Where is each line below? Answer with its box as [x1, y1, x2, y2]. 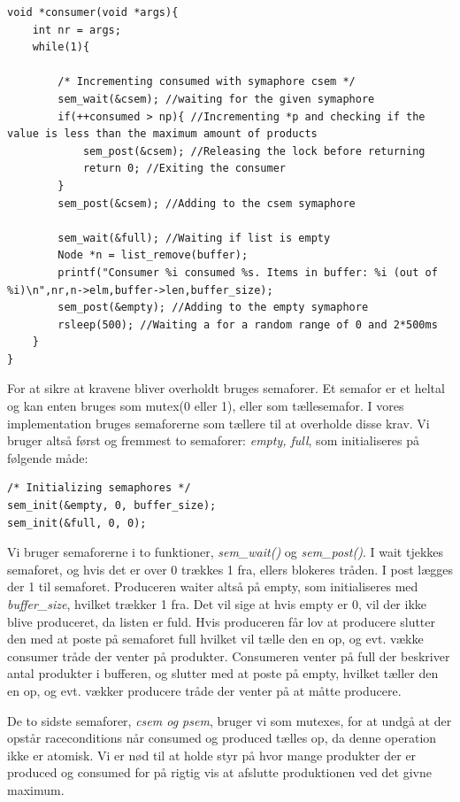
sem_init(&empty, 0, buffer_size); [7, 499, 217, 513]
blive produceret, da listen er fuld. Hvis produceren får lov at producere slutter [7, 612, 436, 630]
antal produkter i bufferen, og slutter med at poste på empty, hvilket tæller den [7, 664, 439, 682]
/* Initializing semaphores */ [7, 482, 191, 495]
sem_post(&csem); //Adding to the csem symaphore [57, 197, 356, 210]
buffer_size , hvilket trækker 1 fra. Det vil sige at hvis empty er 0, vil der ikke [7, 595, 427, 613]
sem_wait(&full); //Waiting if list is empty [57, 231, 331, 244]
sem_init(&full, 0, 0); [7, 516, 147, 529]
